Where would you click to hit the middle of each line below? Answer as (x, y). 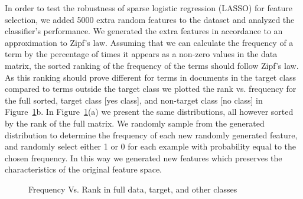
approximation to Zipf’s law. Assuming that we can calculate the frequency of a (149, 42)
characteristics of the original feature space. (83, 169)
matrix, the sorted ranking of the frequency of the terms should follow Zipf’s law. (152, 65)
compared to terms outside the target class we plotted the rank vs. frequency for (151, 89)
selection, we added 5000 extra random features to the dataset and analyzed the (150, 19)
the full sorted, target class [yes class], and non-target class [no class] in (134, 100)
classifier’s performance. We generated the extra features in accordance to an (144, 31)
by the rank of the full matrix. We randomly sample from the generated (135, 123)
